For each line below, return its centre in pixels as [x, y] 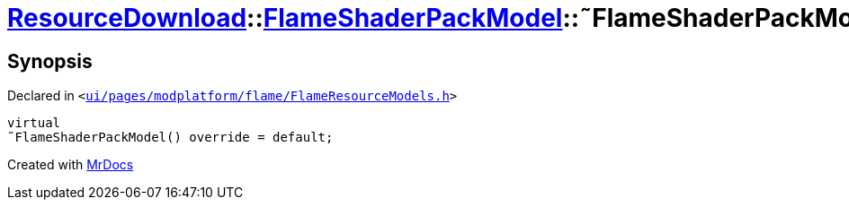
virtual [34, 123]
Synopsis [50, 61]
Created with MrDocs [71, 165]
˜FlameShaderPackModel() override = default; [170, 138]
